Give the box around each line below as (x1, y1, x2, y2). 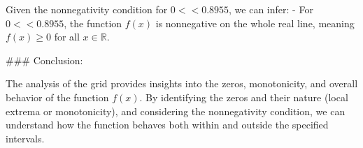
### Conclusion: (6, 52, 83, 67)
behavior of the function (6, 89, 109, 104)
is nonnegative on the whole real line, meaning (155, 15, 355, 30)
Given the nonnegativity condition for (6, 2, 168, 16)
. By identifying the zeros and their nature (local (139, 89, 348, 104)
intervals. (6, 131, 45, 145)
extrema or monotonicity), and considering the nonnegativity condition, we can (6, 103, 346, 118)
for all (54, 29, 80, 44)
